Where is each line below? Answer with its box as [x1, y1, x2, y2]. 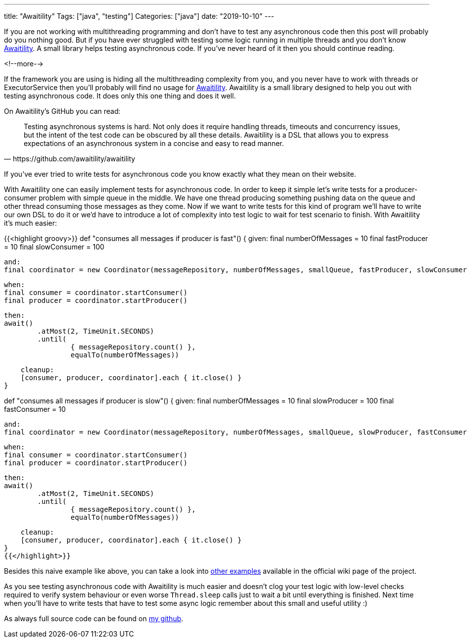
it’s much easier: [4, 219, 57, 227]
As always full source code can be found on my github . [4, 614, 184, 623]
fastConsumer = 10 [4, 405, 66, 413]
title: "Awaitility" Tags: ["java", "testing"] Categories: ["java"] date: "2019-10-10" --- [4, 12, 275, 20]
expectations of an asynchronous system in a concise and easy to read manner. [24, 139, 284, 148]
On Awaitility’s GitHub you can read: [4, 107, 121, 115]
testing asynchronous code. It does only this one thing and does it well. [4, 92, 236, 100]
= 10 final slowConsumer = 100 [4, 243, 104, 251]
